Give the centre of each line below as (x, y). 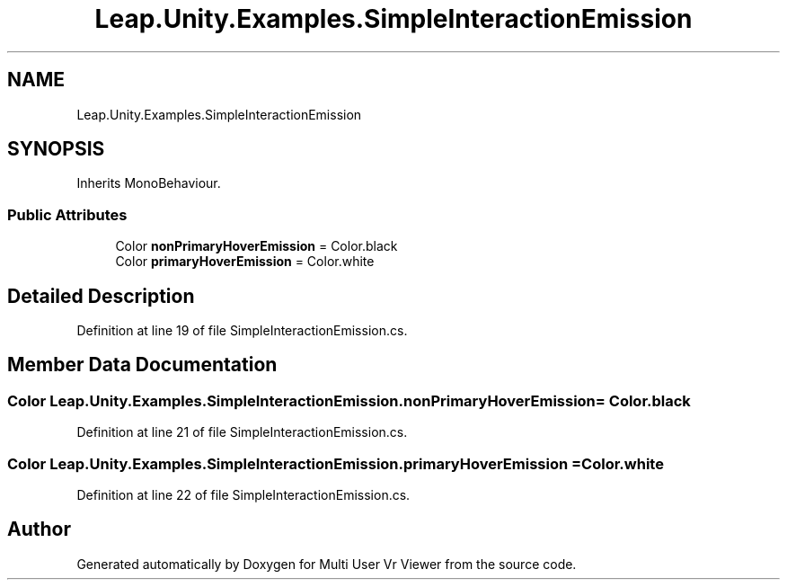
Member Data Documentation (142, 365)
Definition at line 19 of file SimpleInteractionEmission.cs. (242, 331)
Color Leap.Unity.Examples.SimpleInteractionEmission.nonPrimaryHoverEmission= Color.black (349, 400)
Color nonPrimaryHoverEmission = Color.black (256, 246)
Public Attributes (67, 214)
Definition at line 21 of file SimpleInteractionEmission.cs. (242, 432)
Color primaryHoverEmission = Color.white (245, 262)
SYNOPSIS (56, 149)
